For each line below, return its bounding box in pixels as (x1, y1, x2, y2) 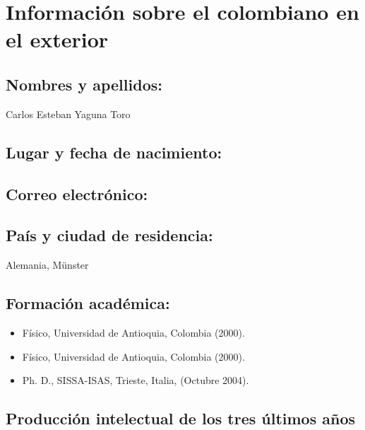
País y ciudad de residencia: (6, 224, 213, 246)
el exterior (6, 25, 109, 54)
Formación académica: (6, 292, 170, 314)
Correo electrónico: (6, 182, 148, 204)
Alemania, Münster (6, 257, 89, 272)
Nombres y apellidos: (6, 73, 162, 95)
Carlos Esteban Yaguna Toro (6, 106, 131, 121)
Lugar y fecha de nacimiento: (6, 141, 222, 163)
